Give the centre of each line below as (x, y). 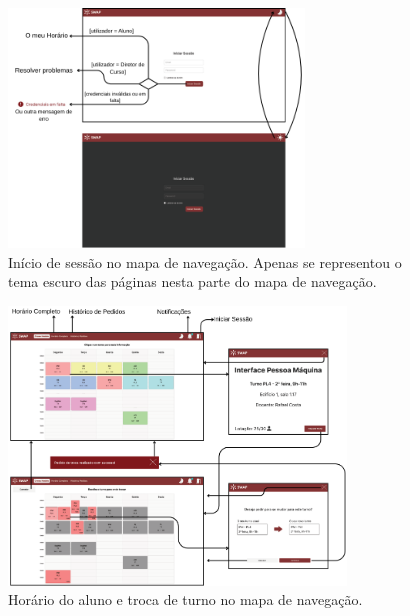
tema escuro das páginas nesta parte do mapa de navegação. (192, 281)
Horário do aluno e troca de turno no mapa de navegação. (185, 599)
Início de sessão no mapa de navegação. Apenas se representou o (205, 261)
